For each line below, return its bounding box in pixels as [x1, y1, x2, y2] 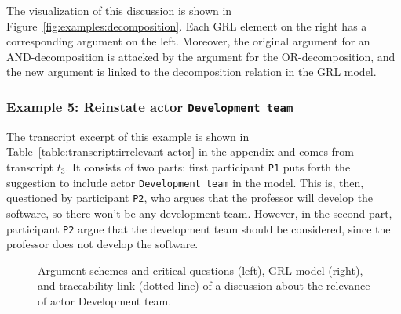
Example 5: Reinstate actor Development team [6, 96, 293, 116]
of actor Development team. [38, 292, 172, 309]
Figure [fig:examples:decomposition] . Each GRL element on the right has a [6, 17, 367, 34]
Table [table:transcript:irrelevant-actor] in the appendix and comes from [6, 143, 354, 160]
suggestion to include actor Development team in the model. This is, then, [6, 174, 364, 190]
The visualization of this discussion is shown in [6, 2, 232, 18]
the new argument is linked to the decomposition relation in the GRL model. [6, 63, 377, 80]
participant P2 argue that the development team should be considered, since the [6, 220, 391, 236]
